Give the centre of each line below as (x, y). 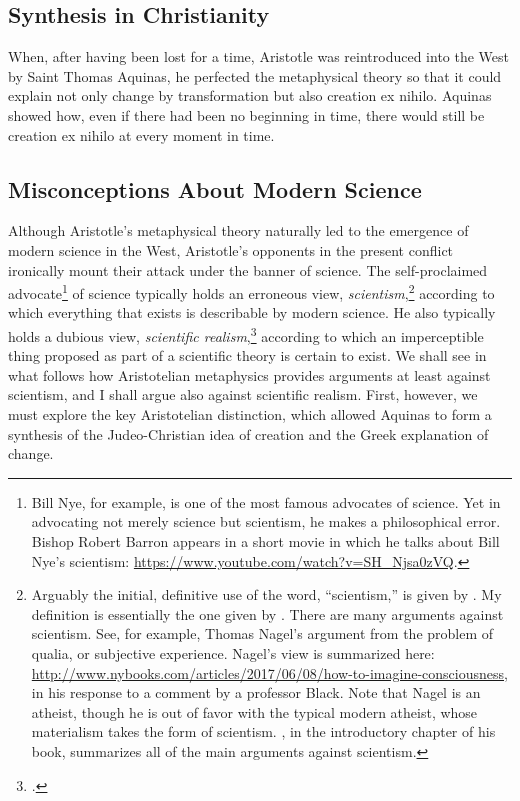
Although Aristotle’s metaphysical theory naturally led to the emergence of (238, 230)
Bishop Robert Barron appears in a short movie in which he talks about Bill (265, 541)
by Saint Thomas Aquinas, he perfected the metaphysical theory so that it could (255, 75)
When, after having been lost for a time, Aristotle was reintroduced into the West (259, 56)
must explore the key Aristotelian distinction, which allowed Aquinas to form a (250, 414)
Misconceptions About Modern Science (215, 188)
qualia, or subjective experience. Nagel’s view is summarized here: (233, 652)
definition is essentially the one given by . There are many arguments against (267, 613)
